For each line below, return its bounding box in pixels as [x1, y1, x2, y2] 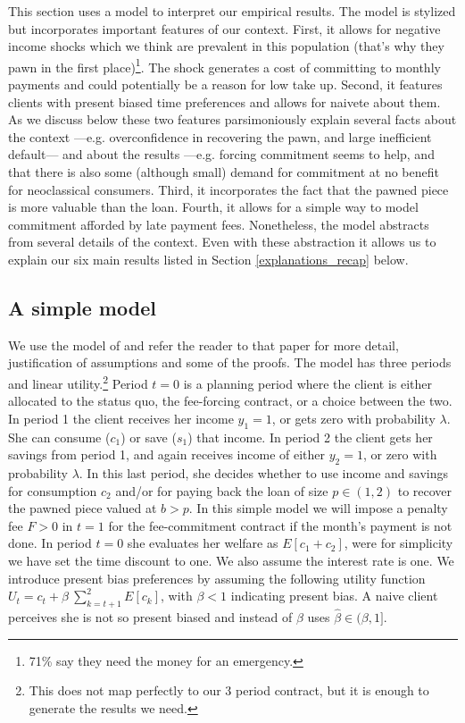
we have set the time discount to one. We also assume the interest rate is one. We [8, 551, 454, 569]
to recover [397, 481, 453, 500]
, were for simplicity [344, 534, 453, 552]
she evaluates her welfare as [127, 534, 278, 552]
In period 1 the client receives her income [8, 408, 234, 427]
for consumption [8, 481, 97, 500]
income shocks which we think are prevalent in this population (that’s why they [8, 37, 444, 55]
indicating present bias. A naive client [230, 586, 438, 605]
